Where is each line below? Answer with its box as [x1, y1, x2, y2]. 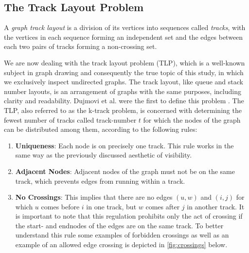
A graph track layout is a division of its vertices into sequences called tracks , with [4, 22, 246, 32]
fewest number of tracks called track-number [4, 114, 137, 125]
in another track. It [187, 201, 245, 211]
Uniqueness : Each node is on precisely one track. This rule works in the [15, 140, 234, 150]
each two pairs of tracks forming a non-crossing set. [4, 41, 157, 51]
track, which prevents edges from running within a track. [15, 175, 185, 186]
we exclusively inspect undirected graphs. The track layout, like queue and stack [4, 77, 243, 87]
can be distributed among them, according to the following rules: [4, 124, 197, 134]
